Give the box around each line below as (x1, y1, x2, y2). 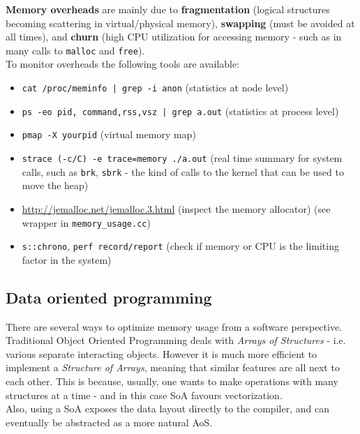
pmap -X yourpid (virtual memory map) (22, 127, 196, 142)
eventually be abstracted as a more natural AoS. (6, 414, 213, 429)
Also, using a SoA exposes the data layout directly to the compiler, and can (6, 401, 329, 416)
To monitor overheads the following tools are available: (6, 57, 240, 71)
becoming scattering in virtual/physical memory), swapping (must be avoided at (6, 15, 355, 30)
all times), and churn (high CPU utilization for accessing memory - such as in (6, 29, 342, 44)
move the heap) (22, 178, 89, 193)
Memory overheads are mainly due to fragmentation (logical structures (6, 2, 330, 16)
